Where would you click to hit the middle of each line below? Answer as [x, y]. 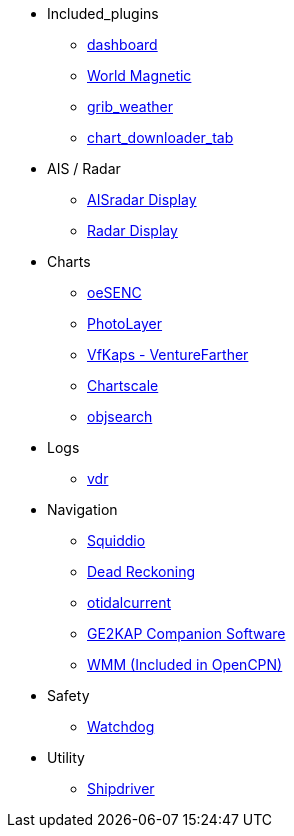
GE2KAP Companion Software [186, 633]
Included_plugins [103, 13]
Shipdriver [121, 788]
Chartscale [123, 385]
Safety [68, 695]
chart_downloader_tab [160, 137]
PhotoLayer [125, 323]
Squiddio [116, 540]
